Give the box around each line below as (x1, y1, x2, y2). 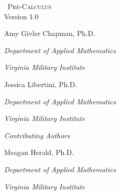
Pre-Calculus (8, 1, 52, 11)
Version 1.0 (4, 11, 38, 21)
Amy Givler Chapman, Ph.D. (4, 28, 95, 38)
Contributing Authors (4, 130, 70, 140)
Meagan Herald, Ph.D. (4, 147, 74, 158)
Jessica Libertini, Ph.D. (4, 79, 77, 89)
